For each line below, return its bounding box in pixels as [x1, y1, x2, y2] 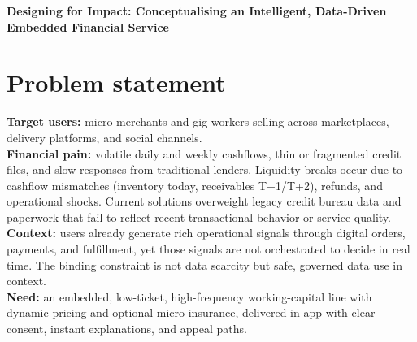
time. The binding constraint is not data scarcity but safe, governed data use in [7, 256, 403, 273]
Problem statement [7, 66, 226, 99]
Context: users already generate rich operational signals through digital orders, [7, 224, 406, 241]
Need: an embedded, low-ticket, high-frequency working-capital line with [7, 288, 372, 305]
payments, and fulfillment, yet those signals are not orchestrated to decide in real [7, 240, 410, 258]
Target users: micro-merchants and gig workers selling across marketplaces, [7, 113, 389, 130]
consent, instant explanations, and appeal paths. [7, 320, 247, 337]
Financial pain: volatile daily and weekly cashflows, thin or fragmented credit [7, 145, 402, 162]
